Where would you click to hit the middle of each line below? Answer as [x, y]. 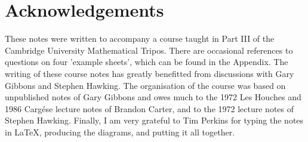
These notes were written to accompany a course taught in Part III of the [140, 38]
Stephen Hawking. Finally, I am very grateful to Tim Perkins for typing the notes [154, 120]
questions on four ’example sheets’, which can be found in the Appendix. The [147, 62]
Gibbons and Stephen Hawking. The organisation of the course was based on [145, 85]
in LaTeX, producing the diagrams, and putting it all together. [120, 132]
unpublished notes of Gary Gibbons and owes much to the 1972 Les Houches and [153, 97]
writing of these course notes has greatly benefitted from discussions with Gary [150, 73]
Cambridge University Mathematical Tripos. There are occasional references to [149, 50]
